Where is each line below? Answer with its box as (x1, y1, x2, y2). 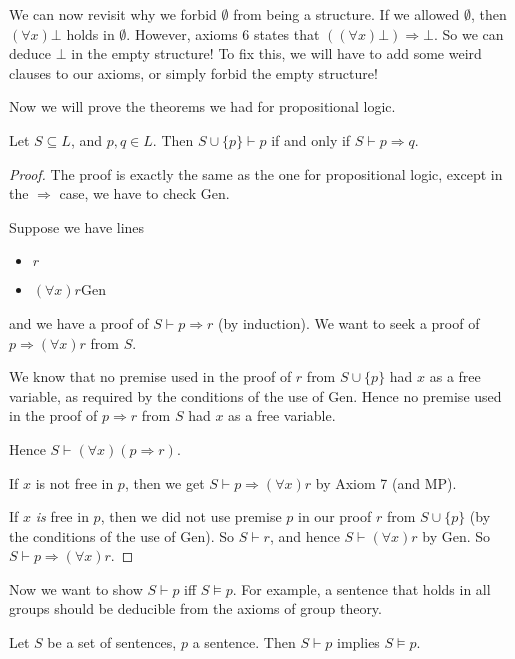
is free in (35, 506, 89, 527)
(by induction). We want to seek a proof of (217, 312, 480, 333)
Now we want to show (9, 578, 143, 599)
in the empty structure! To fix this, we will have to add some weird (71, 43, 482, 64)
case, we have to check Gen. (59, 183, 230, 204)
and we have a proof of (9, 312, 149, 333)
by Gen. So (422, 525, 491, 546)
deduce (9, 43, 51, 64)
